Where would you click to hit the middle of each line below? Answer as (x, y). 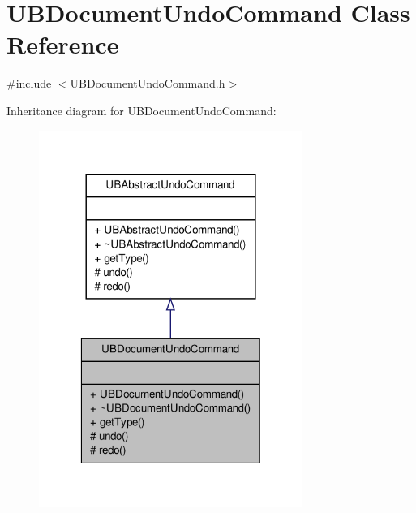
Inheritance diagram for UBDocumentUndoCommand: (142, 110)
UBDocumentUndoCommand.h (148, 83)
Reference (63, 44)
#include (29, 83)
